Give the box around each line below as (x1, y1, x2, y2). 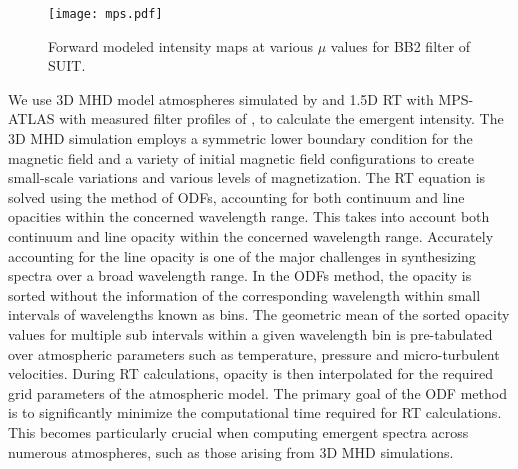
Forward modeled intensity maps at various (48, 35, 313, 56)
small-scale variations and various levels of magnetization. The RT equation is (8, 167, 486, 188)
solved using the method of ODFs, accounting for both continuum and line (8, 186, 465, 207)
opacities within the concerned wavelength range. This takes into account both (8, 206, 490, 227)
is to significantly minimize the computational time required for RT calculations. (8, 402, 502, 423)
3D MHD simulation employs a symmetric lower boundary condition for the (8, 128, 473, 149)
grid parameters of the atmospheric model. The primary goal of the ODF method (8, 382, 507, 403)
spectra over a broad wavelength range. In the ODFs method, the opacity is (8, 265, 472, 286)
